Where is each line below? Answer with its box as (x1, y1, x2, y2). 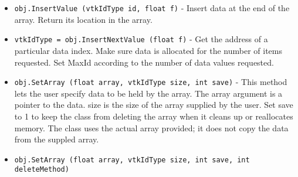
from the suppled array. (14, 133, 99, 145)
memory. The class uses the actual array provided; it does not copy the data (14, 121, 289, 134)
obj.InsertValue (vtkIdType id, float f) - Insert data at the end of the (14, 2, 290, 13)
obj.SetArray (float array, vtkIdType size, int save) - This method (14, 76, 287, 88)
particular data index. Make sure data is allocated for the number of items (14, 44, 283, 56)
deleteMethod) (14, 165, 69, 174)
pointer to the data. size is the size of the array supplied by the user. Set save (14, 98, 293, 111)
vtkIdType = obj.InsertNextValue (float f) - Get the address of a (14, 33, 268, 45)
